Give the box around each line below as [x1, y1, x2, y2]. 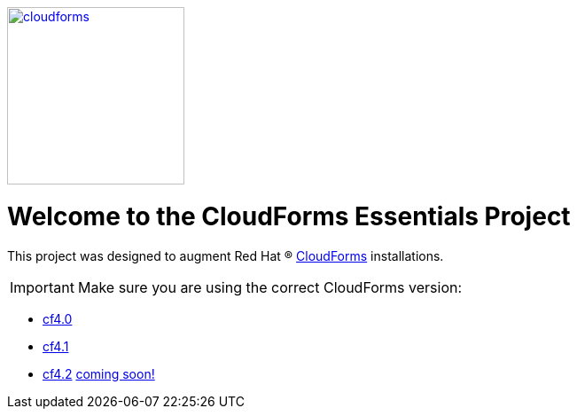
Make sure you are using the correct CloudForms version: [77, 278, 463, 296]
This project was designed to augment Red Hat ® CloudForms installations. [7, 247, 444, 263]
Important [10, 278, 74, 296]
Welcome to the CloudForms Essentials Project [7, 200, 571, 232]
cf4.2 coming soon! [43, 365, 155, 381]
